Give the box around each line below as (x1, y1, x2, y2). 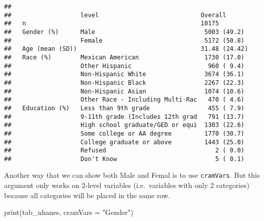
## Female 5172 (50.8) (4, 37, 245, 44)
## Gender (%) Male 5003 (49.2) (4, 28, 245, 36)
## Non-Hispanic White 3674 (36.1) (4, 71, 245, 78)
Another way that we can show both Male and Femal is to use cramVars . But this (4, 170, 260, 180)
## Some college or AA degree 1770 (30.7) (4, 130, 245, 137)
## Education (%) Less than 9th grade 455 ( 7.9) (4, 104, 245, 112)
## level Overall (4, 11, 226, 19)
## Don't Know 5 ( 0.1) (4, 155, 245, 163)
